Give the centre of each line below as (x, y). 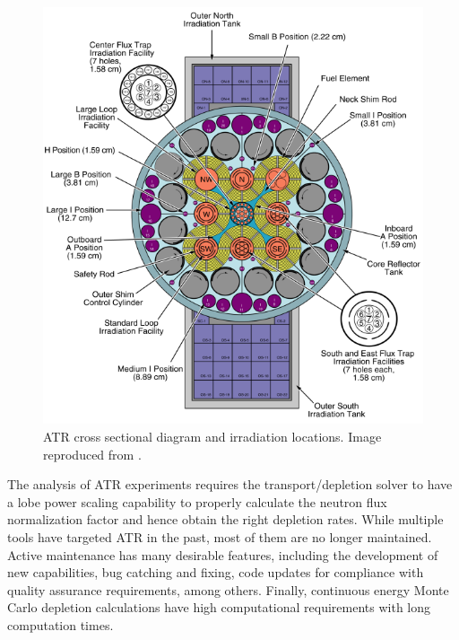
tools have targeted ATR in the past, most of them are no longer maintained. (220, 537)
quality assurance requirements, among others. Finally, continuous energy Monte (228, 589)
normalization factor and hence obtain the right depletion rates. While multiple (225, 519)
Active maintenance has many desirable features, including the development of (223, 554)
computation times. (61, 625)
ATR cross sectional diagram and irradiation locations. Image (212, 437)
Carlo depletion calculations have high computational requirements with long (219, 607)
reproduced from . (92, 454)
